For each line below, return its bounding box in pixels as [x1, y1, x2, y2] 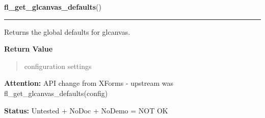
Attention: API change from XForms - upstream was [4, 78, 173, 88]
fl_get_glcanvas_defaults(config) [4, 87, 108, 98]
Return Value [4, 43, 53, 54]
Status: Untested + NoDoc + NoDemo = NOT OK [4, 105, 168, 115]
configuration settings [24, 60, 92, 71]
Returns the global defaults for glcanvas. [4, 26, 130, 37]
